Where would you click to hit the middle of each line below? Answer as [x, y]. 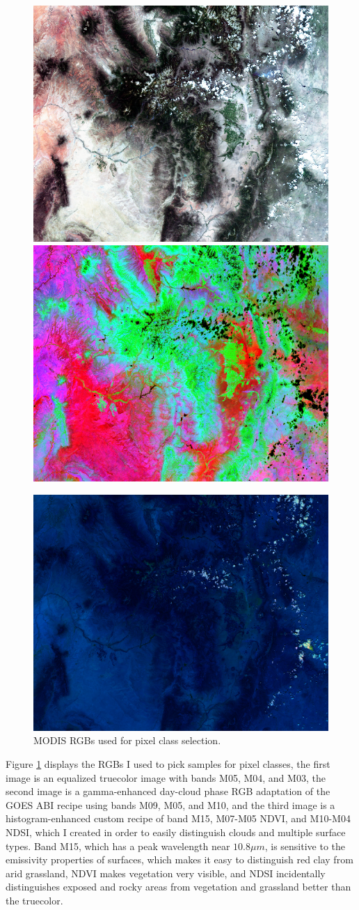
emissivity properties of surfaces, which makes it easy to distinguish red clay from [179, 859]
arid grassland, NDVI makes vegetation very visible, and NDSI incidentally [166, 873]
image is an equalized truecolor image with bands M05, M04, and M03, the [166, 777]
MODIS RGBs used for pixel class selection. [127, 740]
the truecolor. [34, 900]
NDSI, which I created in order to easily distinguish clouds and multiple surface [176, 832]
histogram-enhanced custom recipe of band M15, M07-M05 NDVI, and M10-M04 [178, 818]
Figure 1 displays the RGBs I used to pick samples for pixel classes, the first [168, 763]
